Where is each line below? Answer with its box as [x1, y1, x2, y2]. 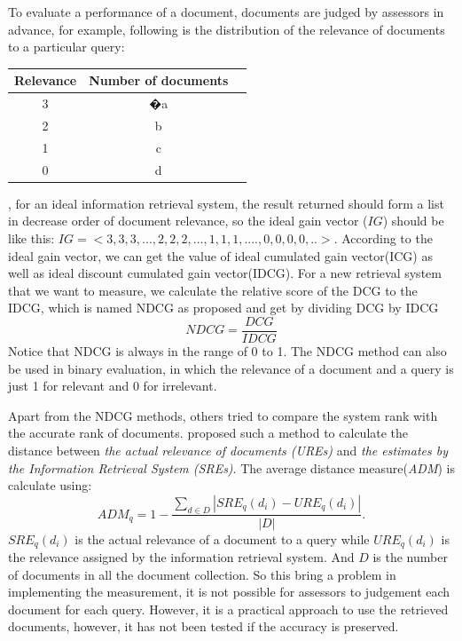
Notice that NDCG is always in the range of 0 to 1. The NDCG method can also [8, 341, 447, 360]
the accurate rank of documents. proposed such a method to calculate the [8, 423, 409, 442]
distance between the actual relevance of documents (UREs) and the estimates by [8, 440, 449, 459]
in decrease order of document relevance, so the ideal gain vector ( [8, 211, 368, 230]
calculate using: [8, 476, 92, 495]
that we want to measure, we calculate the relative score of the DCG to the [8, 281, 418, 299]
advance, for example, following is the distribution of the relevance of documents [8, 20, 445, 38]
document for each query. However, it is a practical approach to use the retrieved [8, 599, 449, 618]
